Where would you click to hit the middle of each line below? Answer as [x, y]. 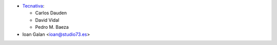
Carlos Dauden [51, 13]
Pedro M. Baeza [52, 27]
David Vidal [47, 20]
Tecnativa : [33, 6]
